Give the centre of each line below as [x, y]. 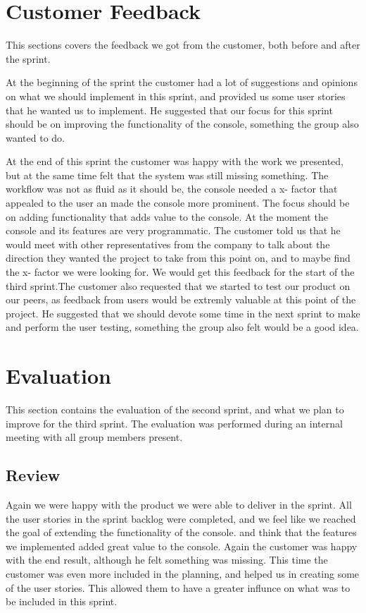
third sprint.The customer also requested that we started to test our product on [178, 285]
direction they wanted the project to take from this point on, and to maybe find [178, 258]
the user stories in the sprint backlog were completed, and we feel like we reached [181, 518]
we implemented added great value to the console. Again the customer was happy [182, 546]
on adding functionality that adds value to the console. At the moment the [167, 216]
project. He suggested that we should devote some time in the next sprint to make [183, 313]
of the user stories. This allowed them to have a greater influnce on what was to [178, 587]
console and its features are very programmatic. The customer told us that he [173, 230]
